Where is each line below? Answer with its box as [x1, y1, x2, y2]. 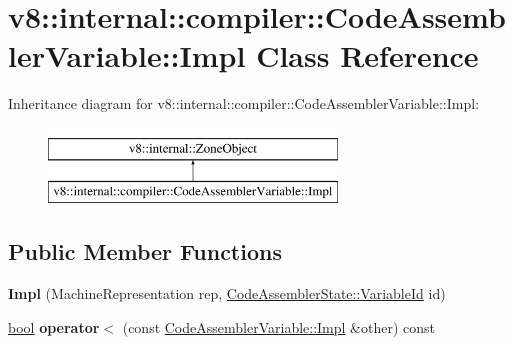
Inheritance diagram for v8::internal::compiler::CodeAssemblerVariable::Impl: [8, 93, 480, 114]
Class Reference [256, 35, 479, 76]
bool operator [8, 316, 100, 337]
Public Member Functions [8, 236, 282, 267]
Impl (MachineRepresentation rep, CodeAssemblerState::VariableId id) [8, 283, 446, 304]
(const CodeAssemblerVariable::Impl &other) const [122, 316, 436, 337]
